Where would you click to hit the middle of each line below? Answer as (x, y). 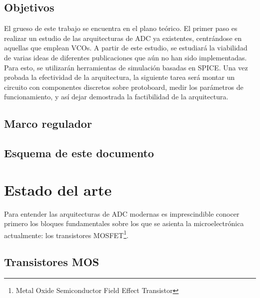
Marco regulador (48, 124)
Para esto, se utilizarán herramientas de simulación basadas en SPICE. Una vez (126, 67)
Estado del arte (58, 189)
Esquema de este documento (79, 153)
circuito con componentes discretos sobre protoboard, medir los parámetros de (124, 87)
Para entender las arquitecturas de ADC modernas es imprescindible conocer (122, 213)
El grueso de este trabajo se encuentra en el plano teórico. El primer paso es (121, 28)
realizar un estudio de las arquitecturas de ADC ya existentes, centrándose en (123, 38)
